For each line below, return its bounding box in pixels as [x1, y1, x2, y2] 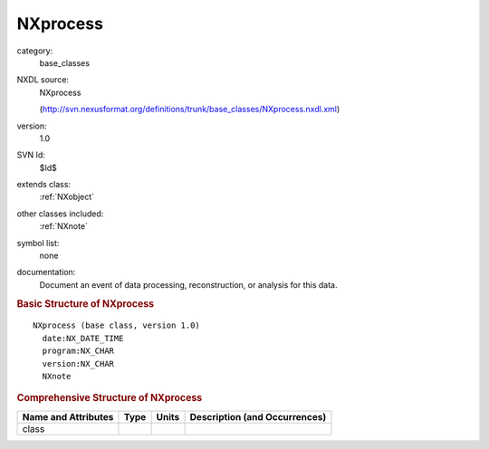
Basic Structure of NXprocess [16, 297, 155, 310]
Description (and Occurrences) [189, 410, 327, 423]
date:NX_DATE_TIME [42, 333, 124, 343]
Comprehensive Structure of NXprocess [16, 392, 203, 405]
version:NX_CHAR [42, 358, 115, 368]
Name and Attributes [22, 410, 114, 423]
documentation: [16, 267, 76, 278]
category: [16, 45, 53, 56]
